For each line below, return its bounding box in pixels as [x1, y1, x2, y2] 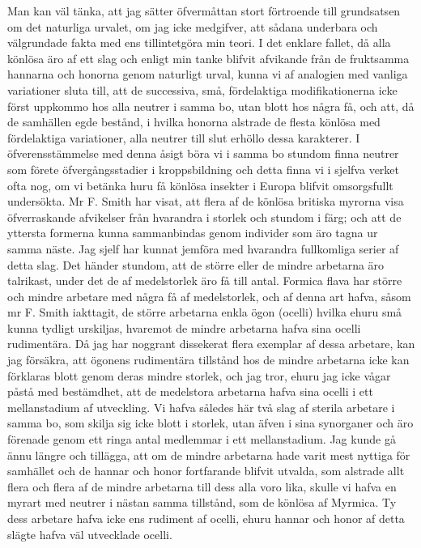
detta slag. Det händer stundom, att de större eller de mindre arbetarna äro [7, 256, 385, 273]
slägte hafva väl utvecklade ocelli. [7, 525, 172, 542]
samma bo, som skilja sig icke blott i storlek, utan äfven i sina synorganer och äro [7, 414, 414, 431]
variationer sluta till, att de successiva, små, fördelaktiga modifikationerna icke [7, 81, 398, 98]
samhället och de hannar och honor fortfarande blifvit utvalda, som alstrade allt [7, 462, 405, 479]
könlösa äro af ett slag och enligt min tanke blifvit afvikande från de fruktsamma [7, 49, 410, 66]
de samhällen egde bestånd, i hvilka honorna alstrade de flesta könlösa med [7, 113, 381, 130]
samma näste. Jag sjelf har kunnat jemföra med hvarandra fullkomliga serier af [7, 240, 399, 257]
